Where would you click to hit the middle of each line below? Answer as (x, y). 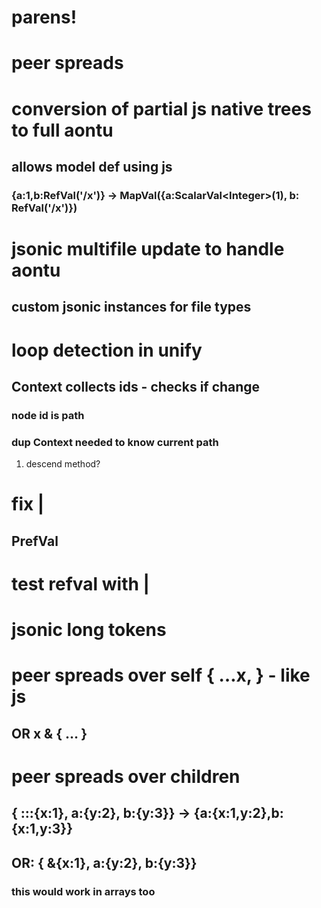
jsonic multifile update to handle (148, 249)
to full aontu (62, 130)
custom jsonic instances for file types (131, 307)
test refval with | (80, 584)
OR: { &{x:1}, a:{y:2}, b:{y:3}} (104, 862)
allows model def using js (92, 166)
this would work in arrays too (83, 891)
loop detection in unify (107, 350)
